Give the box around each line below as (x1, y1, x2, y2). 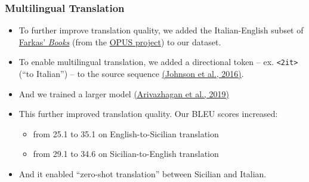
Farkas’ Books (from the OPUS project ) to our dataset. (18, 35, 221, 48)
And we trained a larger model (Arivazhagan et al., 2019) (18, 87, 229, 100)
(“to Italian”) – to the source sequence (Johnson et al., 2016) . (18, 67, 244, 80)
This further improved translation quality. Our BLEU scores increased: (18, 107, 278, 120)
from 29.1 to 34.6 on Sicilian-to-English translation (33, 147, 219, 160)
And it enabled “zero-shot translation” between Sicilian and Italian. (18, 168, 267, 180)
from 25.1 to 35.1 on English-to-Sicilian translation (33, 127, 219, 140)
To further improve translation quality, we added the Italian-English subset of (18, 24, 304, 36)
